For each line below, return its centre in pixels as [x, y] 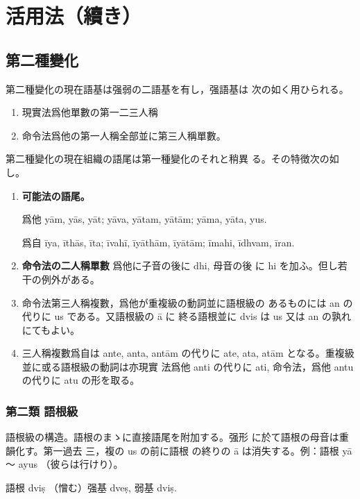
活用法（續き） [74, 16]
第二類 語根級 [42, 411]
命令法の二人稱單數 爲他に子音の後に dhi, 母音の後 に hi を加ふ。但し [180, 265]
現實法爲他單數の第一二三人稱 [90, 112]
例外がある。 [70, 279]
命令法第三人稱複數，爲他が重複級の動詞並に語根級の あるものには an [181, 302]
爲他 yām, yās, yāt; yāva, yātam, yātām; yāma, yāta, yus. [144, 219]
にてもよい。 [51, 329]
